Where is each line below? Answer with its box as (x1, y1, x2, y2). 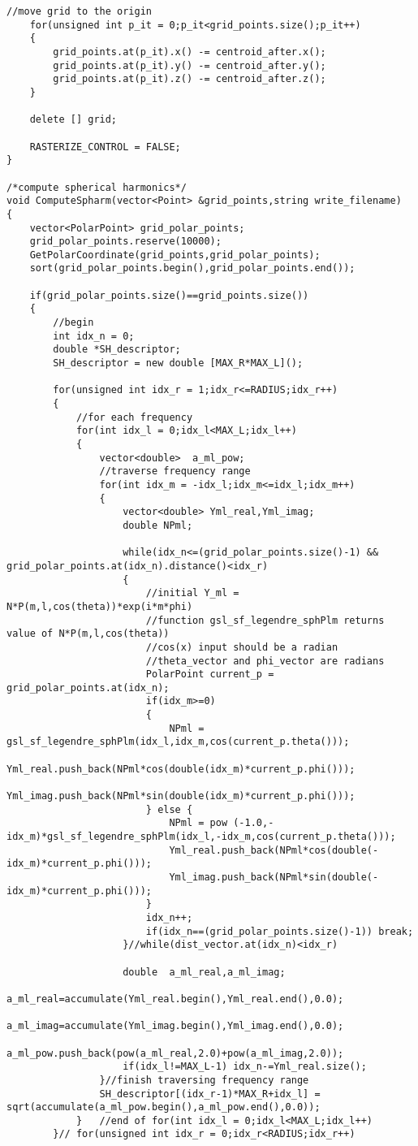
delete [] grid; (29, 114, 118, 126)
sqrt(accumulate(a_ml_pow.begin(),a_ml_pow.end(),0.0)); (6, 1101, 321, 1114)
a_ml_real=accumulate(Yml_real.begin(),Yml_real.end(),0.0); (6, 992, 344, 1005)
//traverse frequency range (99, 465, 251, 478)
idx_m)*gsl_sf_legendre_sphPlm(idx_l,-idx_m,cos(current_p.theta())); (6, 831, 396, 843)
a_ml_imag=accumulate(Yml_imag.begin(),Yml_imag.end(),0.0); (6, 1020, 344, 1032)
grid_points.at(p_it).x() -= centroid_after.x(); (53, 45, 326, 58)
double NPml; (123, 519, 193, 531)
